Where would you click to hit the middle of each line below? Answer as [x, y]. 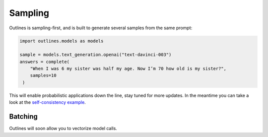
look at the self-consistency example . [48, 102]
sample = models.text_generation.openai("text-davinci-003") [96, 55]
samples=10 [43, 75]
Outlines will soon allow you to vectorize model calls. [63, 129]
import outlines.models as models [62, 41]
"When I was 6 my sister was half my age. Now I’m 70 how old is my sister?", [128, 69]
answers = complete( [44, 62]
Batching [24, 117]
